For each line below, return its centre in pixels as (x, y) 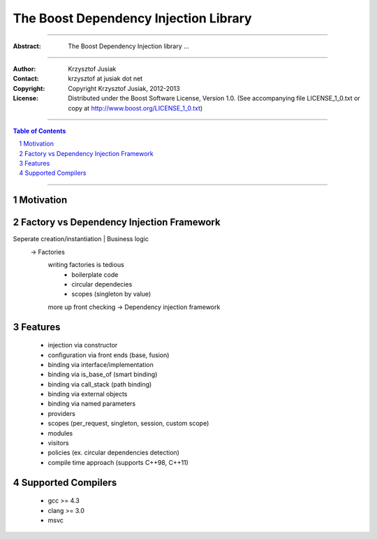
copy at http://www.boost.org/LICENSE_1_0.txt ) (135, 108)
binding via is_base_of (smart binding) (103, 375)
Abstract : (27, 46)
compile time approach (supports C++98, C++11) (118, 462)
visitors (58, 443)
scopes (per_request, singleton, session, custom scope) (128, 424)
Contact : (26, 79)
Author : (24, 69)
